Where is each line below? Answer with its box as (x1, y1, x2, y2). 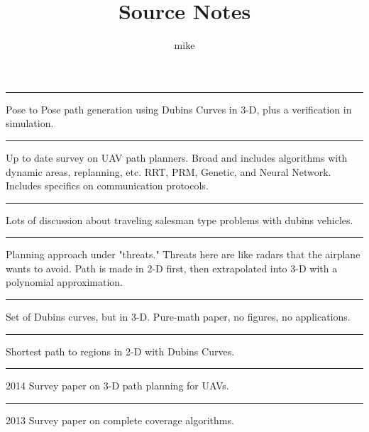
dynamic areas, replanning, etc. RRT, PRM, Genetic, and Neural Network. (6, 164, 331, 179)
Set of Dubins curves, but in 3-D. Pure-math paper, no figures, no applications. (6, 309, 351, 324)
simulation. (6, 116, 54, 131)
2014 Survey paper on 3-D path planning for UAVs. (6, 378, 229, 393)
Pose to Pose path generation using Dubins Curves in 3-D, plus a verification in (6, 101, 352, 116)
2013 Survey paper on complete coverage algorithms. (6, 412, 234, 427)
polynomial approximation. (6, 275, 123, 289)
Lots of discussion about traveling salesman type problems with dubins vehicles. (6, 212, 353, 227)
